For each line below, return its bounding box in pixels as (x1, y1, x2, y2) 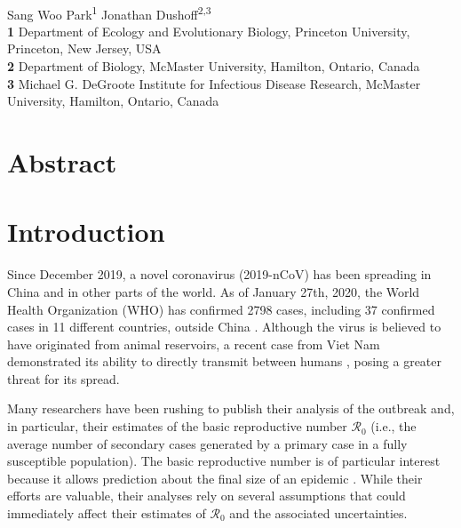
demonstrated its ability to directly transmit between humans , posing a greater (7, 352, 442, 371)
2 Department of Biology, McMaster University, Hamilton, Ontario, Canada (7, 57, 420, 76)
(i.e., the (370, 417, 417, 436)
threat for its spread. (7, 369, 120, 388)
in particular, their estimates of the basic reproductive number (7, 417, 347, 436)
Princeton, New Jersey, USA (7, 39, 162, 58)
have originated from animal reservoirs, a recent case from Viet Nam (7, 334, 380, 353)
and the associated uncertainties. (229, 504, 408, 523)
